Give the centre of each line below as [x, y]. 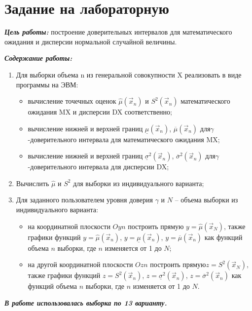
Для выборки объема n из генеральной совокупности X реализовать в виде [129, 74]
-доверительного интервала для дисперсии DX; [98, 167]
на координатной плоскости [69, 226]
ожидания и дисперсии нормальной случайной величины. [91, 41]
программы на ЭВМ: [47, 84]
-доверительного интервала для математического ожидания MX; [124, 139]
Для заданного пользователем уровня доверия [85, 200]
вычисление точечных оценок [72, 101]
